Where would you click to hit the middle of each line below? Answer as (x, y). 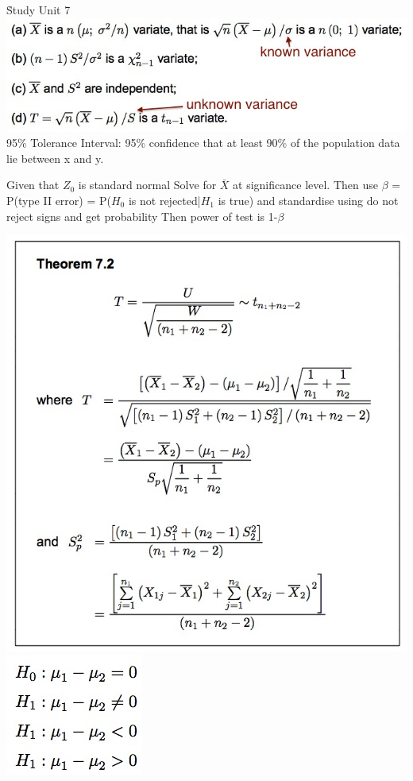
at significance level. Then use (305, 185)
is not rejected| (164, 201)
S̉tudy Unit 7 (39, 10)
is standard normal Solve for (147, 185)
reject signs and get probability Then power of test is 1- (142, 216)
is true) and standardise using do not (308, 201)
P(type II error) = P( (59, 201)
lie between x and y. (55, 158)
